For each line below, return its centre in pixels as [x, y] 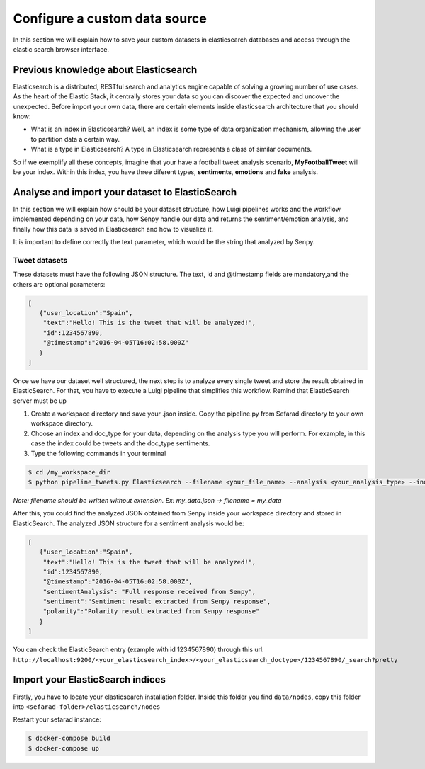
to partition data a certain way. [75, 139]
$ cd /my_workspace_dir [69, 472]
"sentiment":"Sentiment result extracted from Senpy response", [157, 602]
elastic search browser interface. [61, 49]
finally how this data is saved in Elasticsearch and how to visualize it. [113, 229]
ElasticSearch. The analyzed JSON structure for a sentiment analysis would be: [129, 523]
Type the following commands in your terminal [98, 453]
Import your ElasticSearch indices [90, 680]
